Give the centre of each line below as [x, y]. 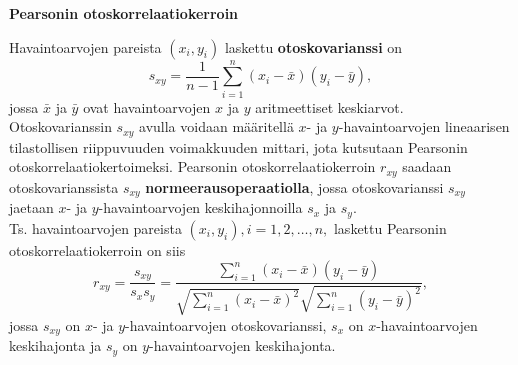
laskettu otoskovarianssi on [313, 46]
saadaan [427, 166]
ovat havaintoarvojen [147, 106]
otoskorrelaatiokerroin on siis [97, 249]
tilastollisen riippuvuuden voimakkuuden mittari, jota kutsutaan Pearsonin [238, 146]
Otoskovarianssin [60, 126]
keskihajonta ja [55, 345]
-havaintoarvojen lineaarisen [424, 126]
